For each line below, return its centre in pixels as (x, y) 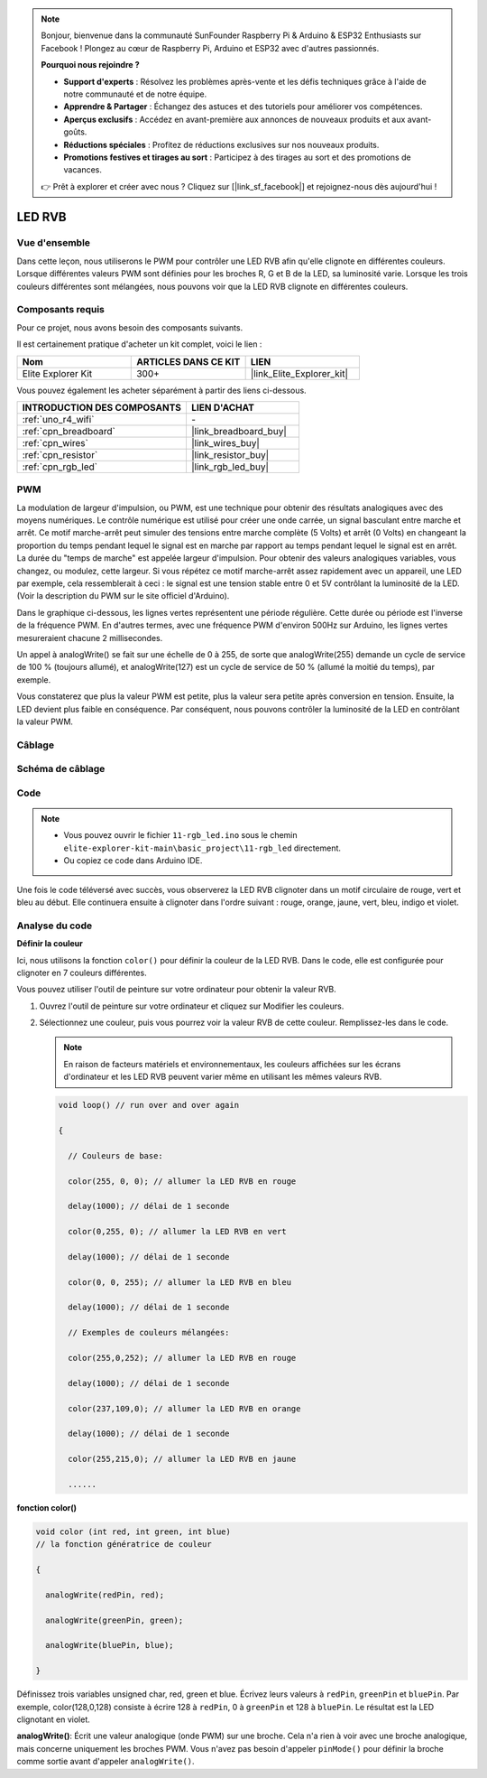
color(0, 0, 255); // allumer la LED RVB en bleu (180, 1282)
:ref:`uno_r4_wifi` (58, 419)
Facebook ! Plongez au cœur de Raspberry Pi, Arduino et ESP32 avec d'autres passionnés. (210, 48)
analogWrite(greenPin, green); (115, 1620)
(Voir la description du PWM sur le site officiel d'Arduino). (123, 596)
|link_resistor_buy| (230, 454)
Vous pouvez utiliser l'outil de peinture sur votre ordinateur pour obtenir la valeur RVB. (177, 990)
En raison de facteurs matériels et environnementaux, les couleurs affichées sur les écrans (232, 1064)
